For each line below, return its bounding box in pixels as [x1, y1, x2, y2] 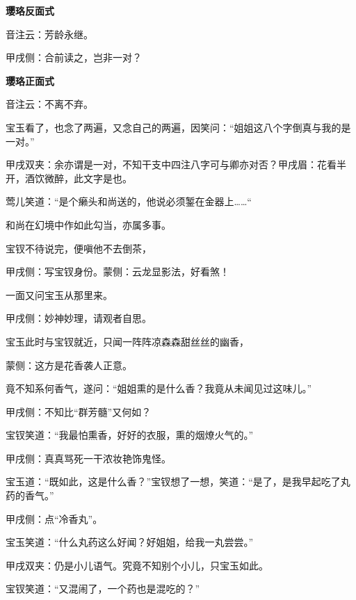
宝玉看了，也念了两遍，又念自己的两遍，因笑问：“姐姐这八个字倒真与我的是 [6, 120, 351, 134]
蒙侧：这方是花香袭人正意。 [6, 357, 132, 372]
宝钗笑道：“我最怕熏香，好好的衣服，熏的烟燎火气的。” [6, 428, 254, 442]
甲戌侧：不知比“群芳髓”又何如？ [6, 404, 152, 419]
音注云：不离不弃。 [6, 97, 93, 111]
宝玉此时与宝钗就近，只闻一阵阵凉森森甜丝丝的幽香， [6, 334, 249, 348]
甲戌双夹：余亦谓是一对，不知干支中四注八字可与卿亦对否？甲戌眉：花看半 [6, 157, 346, 172]
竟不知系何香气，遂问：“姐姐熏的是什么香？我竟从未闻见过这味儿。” [6, 381, 312, 396]
